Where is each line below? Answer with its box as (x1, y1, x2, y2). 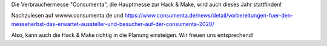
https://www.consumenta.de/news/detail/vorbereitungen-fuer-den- (124, 12, 294, 19)
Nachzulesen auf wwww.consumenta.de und (11, 12, 124, 19)
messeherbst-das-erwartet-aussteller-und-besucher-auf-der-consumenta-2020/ (11, 20, 214, 27)
